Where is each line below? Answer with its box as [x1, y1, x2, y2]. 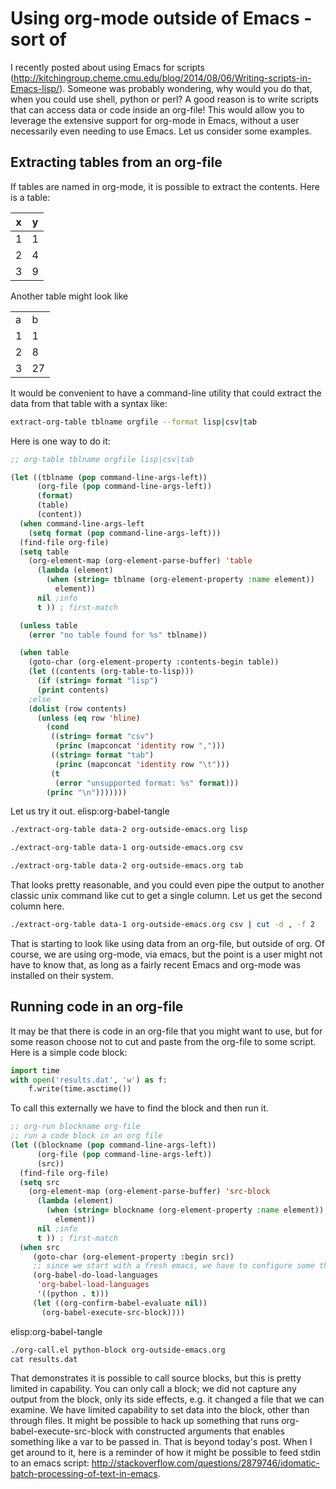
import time [10, 1065, 60, 1076]
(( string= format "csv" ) [50, 732, 155, 742]
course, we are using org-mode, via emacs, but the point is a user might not [10, 948, 323, 960]
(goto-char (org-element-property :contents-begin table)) [28, 657, 280, 667]
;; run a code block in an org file [10, 1131, 163, 1141]
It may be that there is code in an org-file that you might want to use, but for [10, 1025, 323, 1037]
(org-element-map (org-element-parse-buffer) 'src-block [28, 1187, 271, 1197]
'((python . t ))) [36, 1289, 110, 1299]
